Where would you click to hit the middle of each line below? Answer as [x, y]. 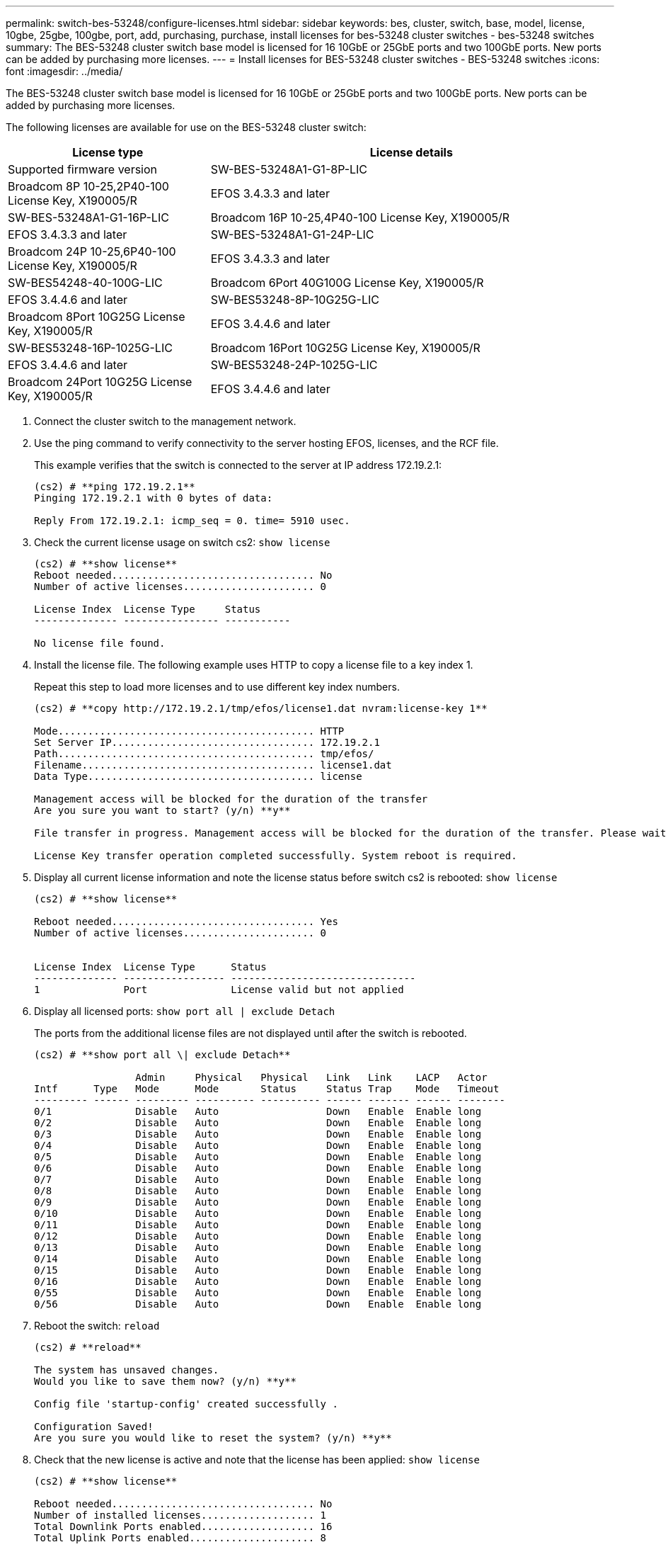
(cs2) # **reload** [88, 1347]
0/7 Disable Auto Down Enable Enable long [258, 1179]
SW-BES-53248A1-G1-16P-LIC [88, 217]
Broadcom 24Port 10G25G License [100, 382]
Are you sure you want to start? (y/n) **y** [162, 810]
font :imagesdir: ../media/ [64, 71]
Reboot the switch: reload [97, 1326]
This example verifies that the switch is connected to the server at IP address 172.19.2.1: [238, 465]
